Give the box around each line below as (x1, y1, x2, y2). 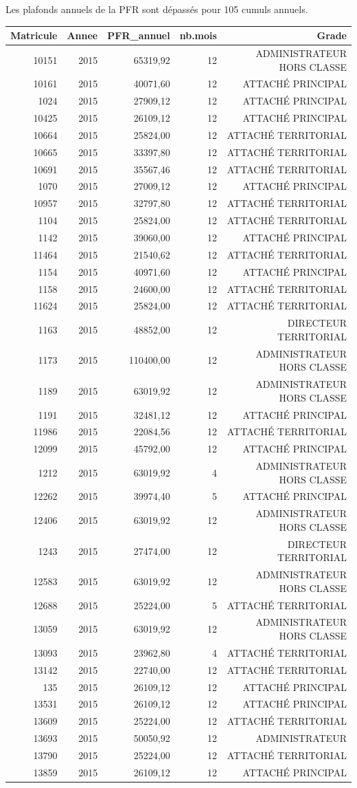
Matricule (10, 28, 58, 43)
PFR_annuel (107, 28, 170, 43)
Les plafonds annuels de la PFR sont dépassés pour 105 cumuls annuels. (5, 2, 308, 16)
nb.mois (179, 28, 217, 43)
